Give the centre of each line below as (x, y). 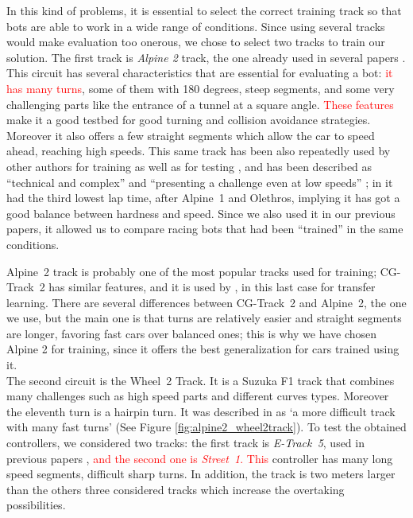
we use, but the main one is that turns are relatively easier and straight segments (204, 318)
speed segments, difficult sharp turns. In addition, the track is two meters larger (201, 474)
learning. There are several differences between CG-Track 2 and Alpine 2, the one (206, 302)
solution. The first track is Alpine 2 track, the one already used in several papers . (206, 57)
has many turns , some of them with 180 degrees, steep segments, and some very (201, 88)
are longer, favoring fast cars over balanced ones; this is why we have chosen (192, 333)
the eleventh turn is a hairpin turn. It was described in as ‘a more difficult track (201, 411)
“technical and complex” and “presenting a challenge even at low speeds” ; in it (200, 182)
